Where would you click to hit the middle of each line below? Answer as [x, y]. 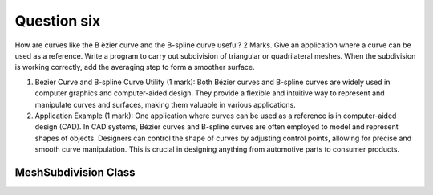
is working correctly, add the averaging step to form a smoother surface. [135, 67]
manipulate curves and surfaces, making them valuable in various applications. [165, 104]
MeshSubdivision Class [75, 172]
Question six [58, 21]
